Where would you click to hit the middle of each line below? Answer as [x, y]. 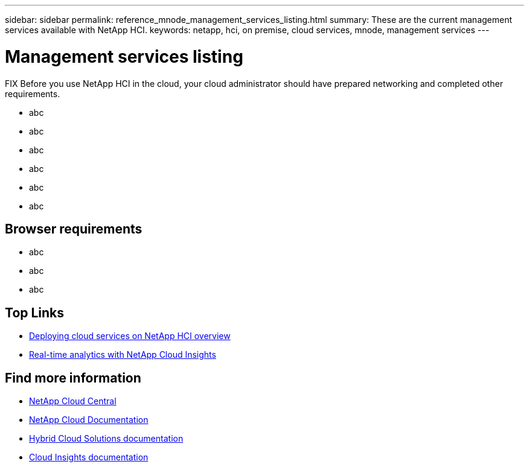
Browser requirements [74, 229]
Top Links [35, 313]
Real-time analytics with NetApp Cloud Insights [123, 355]
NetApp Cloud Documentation [89, 420]
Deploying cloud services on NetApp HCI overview [130, 336]
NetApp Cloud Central [73, 401]
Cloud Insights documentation [89, 457]
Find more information [73, 378]
